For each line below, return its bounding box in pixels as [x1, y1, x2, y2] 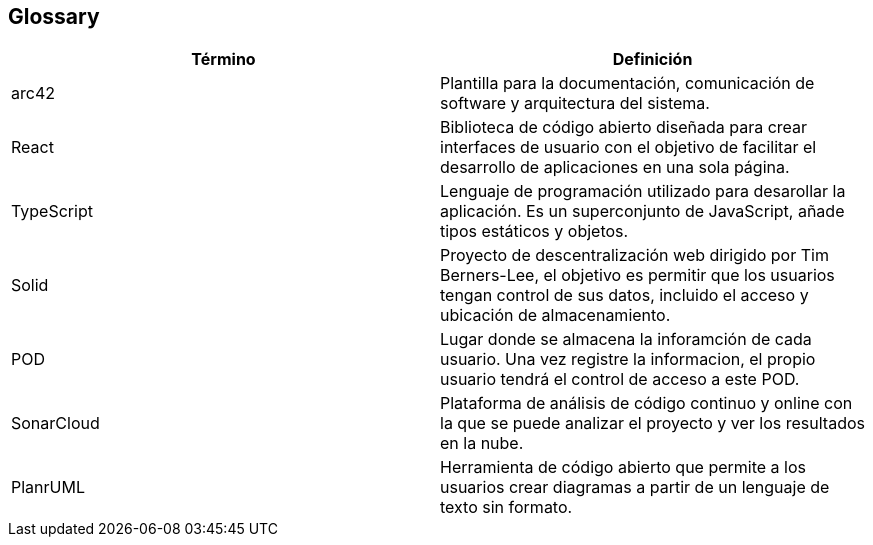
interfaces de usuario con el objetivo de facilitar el [440, 137, 817, 158]
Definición [612, 49, 693, 70]
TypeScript [11, 201, 93, 222]
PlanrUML [11, 477, 85, 498]
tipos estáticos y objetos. [440, 221, 629, 242]
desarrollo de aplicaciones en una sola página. [440, 157, 790, 178]
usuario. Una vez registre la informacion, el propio [440, 349, 816, 370]
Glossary [8, 4, 100, 29]
